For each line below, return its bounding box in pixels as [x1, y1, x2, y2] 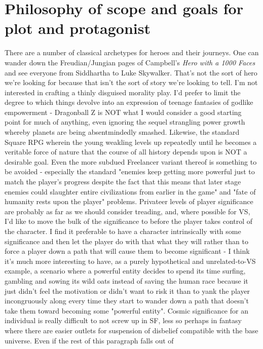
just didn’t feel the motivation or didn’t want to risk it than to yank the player [5, 285, 250, 296]
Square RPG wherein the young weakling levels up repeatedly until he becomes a [5, 136, 257, 147]
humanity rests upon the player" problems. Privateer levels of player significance [5, 196, 253, 207]
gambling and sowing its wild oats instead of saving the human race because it [5, 275, 248, 286]
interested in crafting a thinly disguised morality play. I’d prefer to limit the [5, 87, 241, 97]
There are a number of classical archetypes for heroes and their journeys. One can [5, 47, 259, 58]
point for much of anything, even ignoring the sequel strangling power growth [5, 117, 245, 127]
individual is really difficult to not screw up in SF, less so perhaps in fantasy [5, 315, 242, 326]
